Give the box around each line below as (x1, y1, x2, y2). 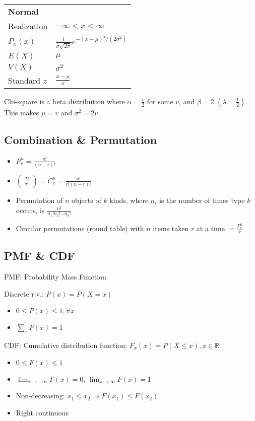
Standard (8, 74, 41, 86)
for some (147, 96, 173, 106)
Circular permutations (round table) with (16, 223, 144, 234)
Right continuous (16, 407, 69, 417)
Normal (8, 6, 39, 17)
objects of (71, 194, 101, 205)
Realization (8, 20, 48, 32)
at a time (196, 223, 225, 234)
